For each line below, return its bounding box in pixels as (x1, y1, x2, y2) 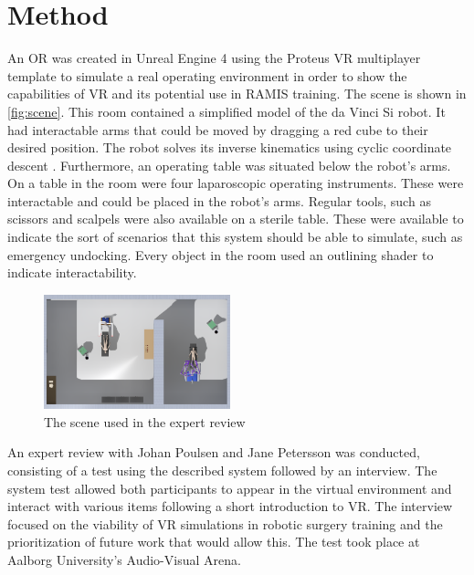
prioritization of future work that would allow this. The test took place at (7, 532, 420, 551)
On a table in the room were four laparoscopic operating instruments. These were (7, 173, 464, 193)
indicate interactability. (7, 263, 137, 282)
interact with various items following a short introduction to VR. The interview (7, 497, 453, 516)
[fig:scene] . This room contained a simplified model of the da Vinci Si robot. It (7, 101, 446, 120)
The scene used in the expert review (44, 412, 246, 431)
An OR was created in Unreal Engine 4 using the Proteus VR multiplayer (7, 48, 421, 68)
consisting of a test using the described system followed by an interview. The (7, 460, 437, 479)
